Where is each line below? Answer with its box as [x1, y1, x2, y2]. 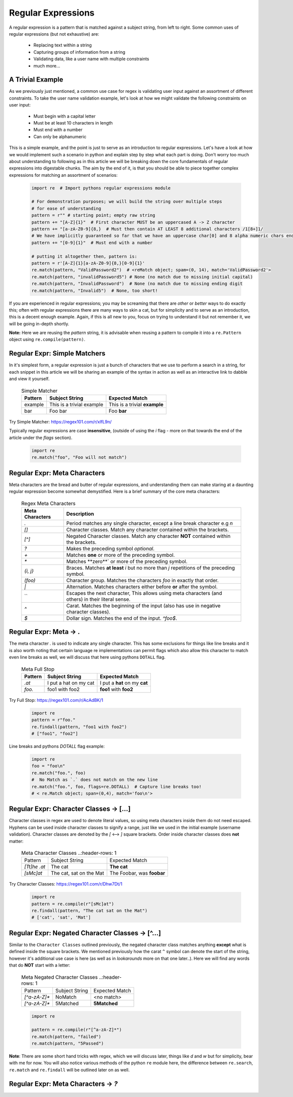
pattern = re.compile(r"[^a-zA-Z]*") [31, 1027, 122, 1033]
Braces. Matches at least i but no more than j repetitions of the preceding [66, 564, 235, 571]
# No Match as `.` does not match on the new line [31, 777, 158, 782]
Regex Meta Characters [21, 500, 76, 506]
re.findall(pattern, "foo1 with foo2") [31, 724, 127, 730]
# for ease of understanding [31, 206, 102, 211]
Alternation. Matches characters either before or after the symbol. [66, 583, 218, 590]
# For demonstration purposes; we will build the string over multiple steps [31, 199, 222, 205]
